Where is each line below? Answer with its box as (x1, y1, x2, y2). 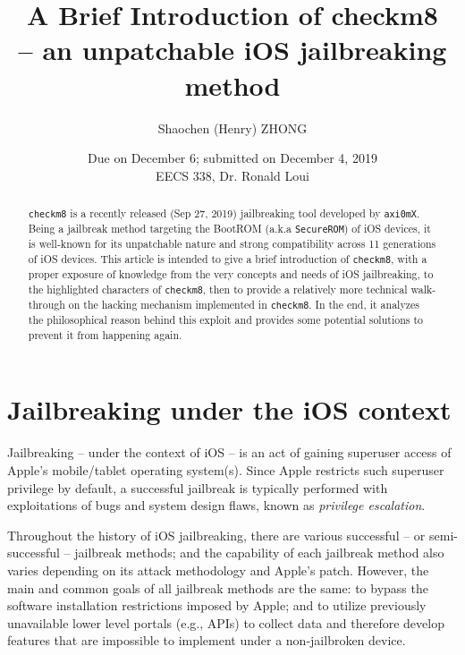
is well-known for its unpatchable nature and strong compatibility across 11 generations (28, 236, 436, 251)
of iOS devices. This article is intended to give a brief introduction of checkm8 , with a (28, 251, 427, 267)
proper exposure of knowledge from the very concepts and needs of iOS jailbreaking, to (28, 267, 434, 282)
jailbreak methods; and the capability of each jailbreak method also (74, 543, 444, 562)
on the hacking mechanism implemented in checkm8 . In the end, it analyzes (68, 296, 419, 311)
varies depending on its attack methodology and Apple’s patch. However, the (7, 560, 429, 579)
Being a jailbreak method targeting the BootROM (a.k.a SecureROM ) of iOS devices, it (28, 221, 431, 236)
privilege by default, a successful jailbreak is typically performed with (7, 478, 388, 497)
